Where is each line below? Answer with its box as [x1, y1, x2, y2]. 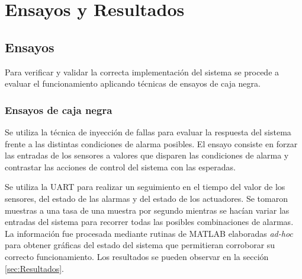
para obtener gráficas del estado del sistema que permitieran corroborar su [5, 239, 275, 251]
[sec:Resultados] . [5, 262, 64, 274]
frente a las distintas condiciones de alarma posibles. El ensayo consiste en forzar [5, 137, 298, 150]
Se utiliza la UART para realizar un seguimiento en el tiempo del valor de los [5, 180, 285, 193]
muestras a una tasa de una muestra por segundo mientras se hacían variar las [5, 204, 290, 216]
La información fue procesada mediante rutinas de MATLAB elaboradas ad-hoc [5, 227, 293, 239]
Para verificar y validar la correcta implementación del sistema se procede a [5, 65, 279, 78]
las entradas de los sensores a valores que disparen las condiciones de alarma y [5, 149, 289, 161]
